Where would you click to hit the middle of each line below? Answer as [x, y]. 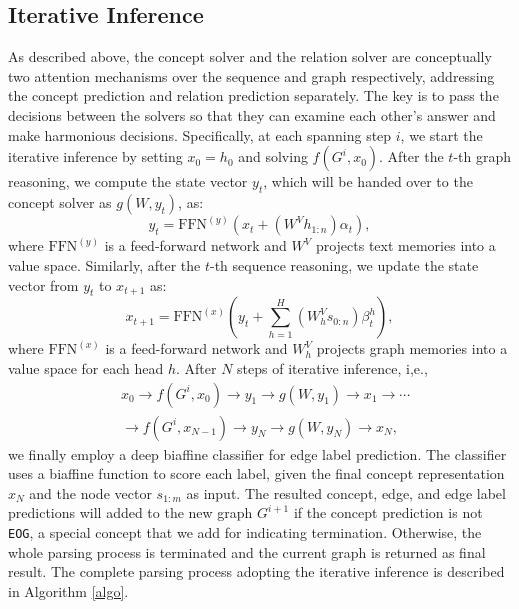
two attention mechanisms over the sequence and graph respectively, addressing [251, 75]
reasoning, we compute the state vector [128, 181]
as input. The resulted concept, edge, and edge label [346, 492]
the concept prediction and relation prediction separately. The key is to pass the [253, 95]
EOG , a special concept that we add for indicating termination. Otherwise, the [245, 532]
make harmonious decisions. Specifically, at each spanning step [200, 134]
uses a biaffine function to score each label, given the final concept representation [256, 473]
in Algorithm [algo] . [68, 590]
